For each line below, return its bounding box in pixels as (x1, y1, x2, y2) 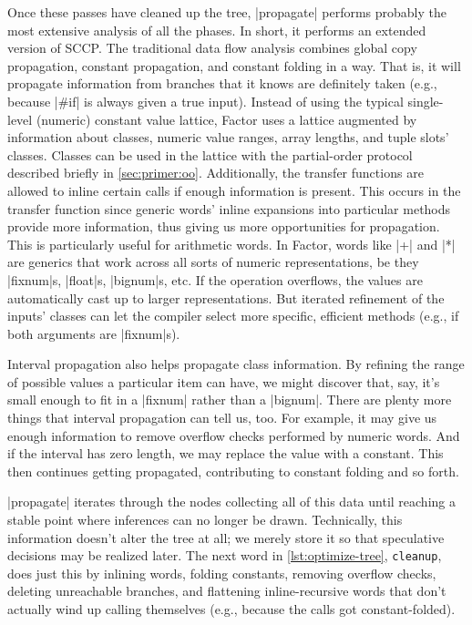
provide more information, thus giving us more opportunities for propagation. (7, 217, 440, 236)
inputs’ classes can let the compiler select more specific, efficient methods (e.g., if (7, 306, 459, 325)
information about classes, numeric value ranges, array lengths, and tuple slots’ (7, 128, 449, 147)
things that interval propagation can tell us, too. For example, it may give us (7, 408, 437, 427)
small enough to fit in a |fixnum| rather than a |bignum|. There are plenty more (7, 390, 452, 409)
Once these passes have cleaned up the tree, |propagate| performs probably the (7, 3, 447, 21)
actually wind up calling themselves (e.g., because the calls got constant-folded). (7, 599, 456, 619)
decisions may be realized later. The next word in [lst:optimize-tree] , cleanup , (7, 546, 442, 565)
